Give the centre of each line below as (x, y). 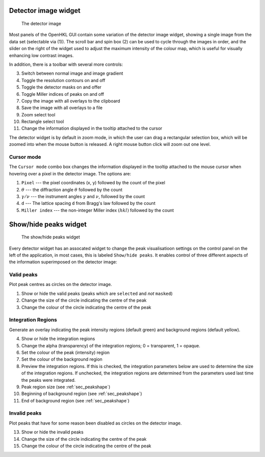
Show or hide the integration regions (58, 339)
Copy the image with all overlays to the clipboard (71, 101)
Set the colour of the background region (62, 359)
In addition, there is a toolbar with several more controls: (66, 64)
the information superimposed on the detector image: (63, 262)
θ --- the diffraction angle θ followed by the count (72, 190)
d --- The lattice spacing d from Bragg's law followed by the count (88, 203)
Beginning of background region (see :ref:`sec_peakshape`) (82, 394)
